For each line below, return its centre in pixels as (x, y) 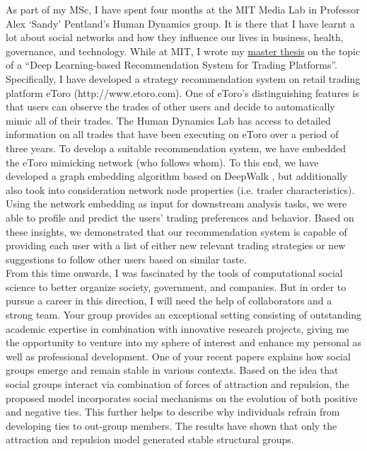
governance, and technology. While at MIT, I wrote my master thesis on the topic (183, 51)
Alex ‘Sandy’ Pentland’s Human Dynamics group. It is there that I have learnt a (180, 23)
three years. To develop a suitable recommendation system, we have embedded (176, 148)
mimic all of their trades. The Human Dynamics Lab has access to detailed (168, 120)
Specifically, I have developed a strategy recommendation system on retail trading (183, 78)
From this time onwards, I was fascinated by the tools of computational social (174, 273)
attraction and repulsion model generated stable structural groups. (150, 439)
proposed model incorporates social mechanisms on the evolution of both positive (182, 398)
